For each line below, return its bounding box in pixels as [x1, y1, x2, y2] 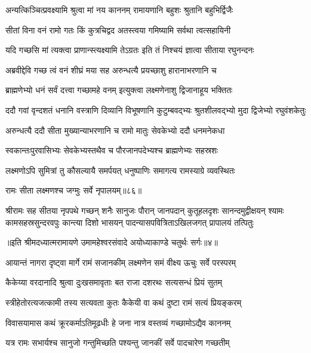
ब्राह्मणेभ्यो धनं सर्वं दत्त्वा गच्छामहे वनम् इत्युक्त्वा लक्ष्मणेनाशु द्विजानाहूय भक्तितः [5, 84, 233, 96]
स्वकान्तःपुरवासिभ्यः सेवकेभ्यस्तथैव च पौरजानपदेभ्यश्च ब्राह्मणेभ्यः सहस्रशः [5, 144, 218, 156]
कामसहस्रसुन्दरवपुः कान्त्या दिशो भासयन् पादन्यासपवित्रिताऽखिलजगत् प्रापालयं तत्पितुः [5, 216, 254, 228]
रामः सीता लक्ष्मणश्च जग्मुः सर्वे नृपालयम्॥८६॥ [5, 184, 142, 197]
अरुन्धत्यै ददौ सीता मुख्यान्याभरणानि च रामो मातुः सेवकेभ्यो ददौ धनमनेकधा [5, 124, 225, 136]
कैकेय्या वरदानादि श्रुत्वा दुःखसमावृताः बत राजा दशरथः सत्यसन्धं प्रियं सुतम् [5, 276, 222, 288]
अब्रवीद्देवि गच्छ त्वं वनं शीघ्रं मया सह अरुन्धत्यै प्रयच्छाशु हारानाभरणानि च [5, 63, 217, 76]
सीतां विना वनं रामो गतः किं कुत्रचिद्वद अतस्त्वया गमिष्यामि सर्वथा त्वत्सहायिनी [5, 23, 231, 36]
